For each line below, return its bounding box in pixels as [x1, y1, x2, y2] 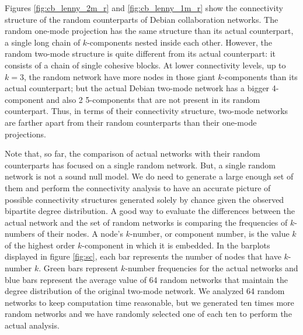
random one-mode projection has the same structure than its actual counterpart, [5, 25, 294, 37]
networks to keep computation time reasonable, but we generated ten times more [5, 296, 294, 308]
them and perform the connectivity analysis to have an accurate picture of [5, 181, 271, 194]
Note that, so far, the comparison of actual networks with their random [5, 147, 260, 160]
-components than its [222, 70, 298, 82]
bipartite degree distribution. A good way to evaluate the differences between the [5, 205, 295, 217]
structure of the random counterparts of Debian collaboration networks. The [5, 13, 278, 25]
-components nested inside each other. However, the [87, 36, 272, 48]
